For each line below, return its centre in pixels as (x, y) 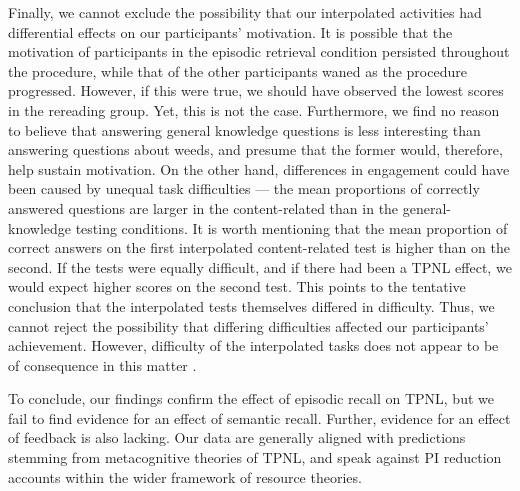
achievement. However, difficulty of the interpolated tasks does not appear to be (253, 345)
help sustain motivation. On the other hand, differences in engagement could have (259, 168)
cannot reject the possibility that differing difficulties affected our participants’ (248, 325)
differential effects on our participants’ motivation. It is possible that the (230, 31)
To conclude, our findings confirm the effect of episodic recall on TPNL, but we (251, 398)
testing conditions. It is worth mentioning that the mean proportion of (291, 227)
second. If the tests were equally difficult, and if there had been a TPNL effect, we (260, 266)
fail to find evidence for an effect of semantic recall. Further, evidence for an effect (259, 417)
